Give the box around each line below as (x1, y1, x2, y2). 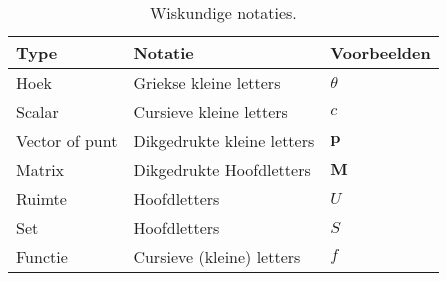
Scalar (16, 100, 59, 123)
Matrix (16, 158, 65, 181)
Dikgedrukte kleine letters (133, 129, 315, 152)
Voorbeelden (330, 41, 431, 64)
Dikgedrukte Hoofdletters (133, 158, 311, 181)
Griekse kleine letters (133, 71, 281, 94)
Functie (16, 245, 68, 268)
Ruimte (16, 187, 67, 210)
